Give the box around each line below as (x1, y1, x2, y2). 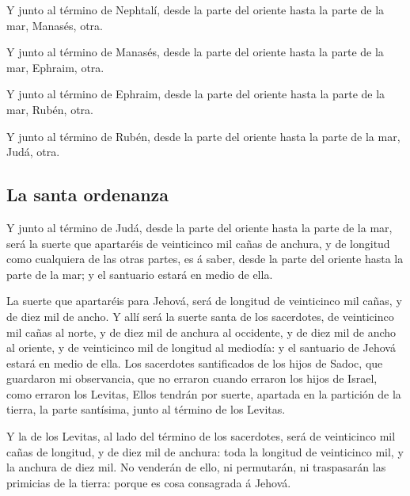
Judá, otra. (6, 143, 60, 160)
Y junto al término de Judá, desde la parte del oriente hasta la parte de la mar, (6, 219, 393, 235)
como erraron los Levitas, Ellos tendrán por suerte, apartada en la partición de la (6, 385, 401, 402)
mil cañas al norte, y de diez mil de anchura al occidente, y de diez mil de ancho (6, 323, 397, 340)
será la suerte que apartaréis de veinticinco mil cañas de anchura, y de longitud (6, 235, 390, 251)
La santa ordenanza (6, 182, 169, 207)
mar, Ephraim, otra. (6, 59, 104, 75)
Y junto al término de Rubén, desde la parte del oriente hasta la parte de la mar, (6, 128, 401, 144)
